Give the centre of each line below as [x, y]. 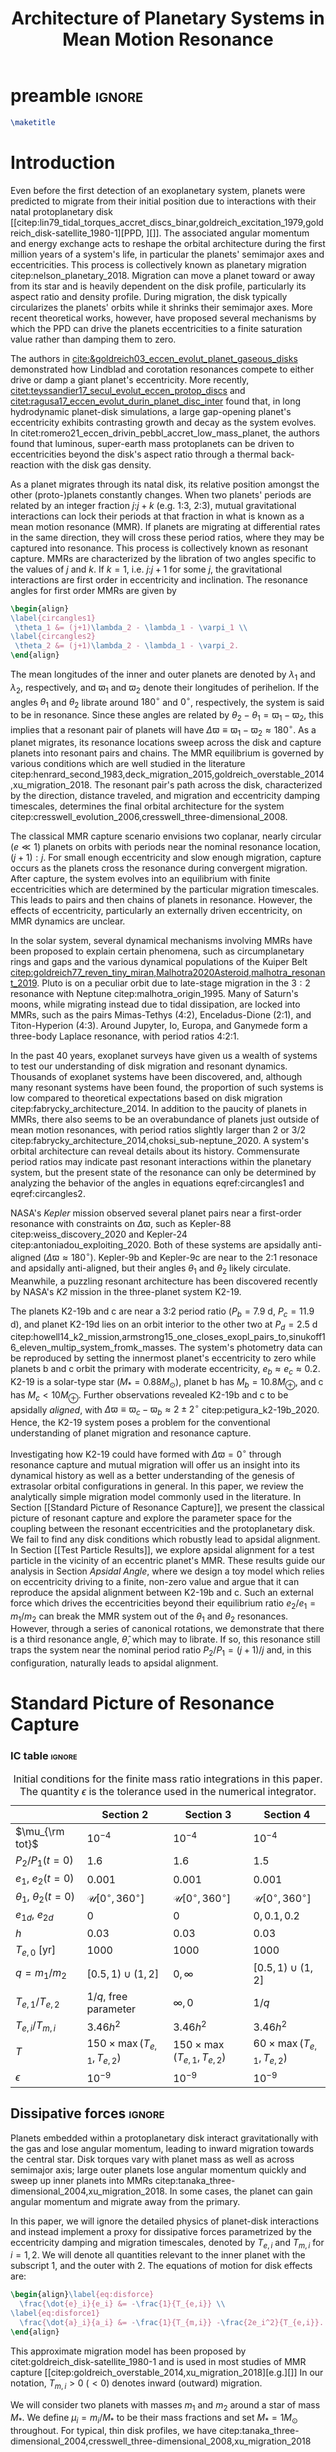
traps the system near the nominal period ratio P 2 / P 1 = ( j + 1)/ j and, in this [161, 1651]
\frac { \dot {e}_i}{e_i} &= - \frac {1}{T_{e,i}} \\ [122, 2304]
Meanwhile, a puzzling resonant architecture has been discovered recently [164, 1281]
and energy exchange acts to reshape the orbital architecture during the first [168, 243]
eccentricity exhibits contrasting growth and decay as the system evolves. [163, 422]
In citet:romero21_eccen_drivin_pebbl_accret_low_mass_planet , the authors [165, 433]
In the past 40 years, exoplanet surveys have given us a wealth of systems [164, 1056]
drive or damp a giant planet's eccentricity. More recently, [130, 379]
